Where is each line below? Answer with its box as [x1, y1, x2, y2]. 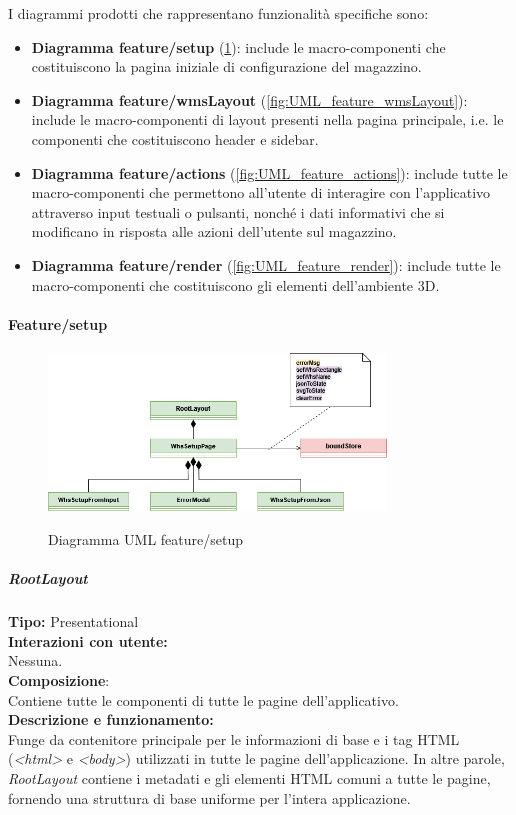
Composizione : [8, 670, 110, 691]
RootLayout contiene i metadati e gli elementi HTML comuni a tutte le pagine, [8, 767, 491, 788]
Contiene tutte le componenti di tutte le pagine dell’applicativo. [8, 689, 399, 710]
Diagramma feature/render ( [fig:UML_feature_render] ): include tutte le [31, 254, 501, 275]
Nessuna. [8, 650, 63, 671]
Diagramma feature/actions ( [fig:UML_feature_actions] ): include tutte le [31, 162, 508, 183]
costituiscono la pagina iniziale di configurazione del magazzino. [31, 56, 422, 77]
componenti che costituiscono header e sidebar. [31, 128, 319, 149]
